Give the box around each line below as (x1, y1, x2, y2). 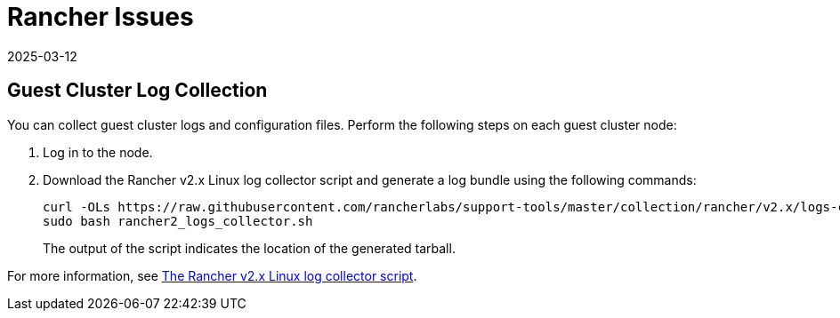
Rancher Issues (7, 2, 194, 32)
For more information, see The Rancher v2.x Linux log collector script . (7, 267, 417, 283)
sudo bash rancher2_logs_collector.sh (43, 213, 313, 228)
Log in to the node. (43, 144, 153, 160)
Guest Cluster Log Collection (7, 79, 268, 102)
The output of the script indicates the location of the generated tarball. (43, 240, 456, 256)
